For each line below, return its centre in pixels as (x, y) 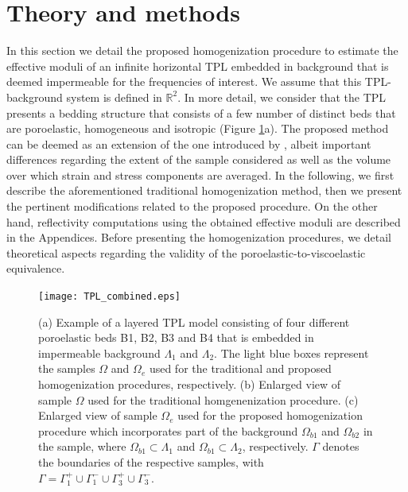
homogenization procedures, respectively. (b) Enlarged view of (190, 384)
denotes (341, 446)
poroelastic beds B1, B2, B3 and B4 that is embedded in (176, 337)
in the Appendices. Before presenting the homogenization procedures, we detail (199, 237)
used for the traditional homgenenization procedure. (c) (223, 399)
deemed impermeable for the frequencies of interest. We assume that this (184, 81)
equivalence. (36, 268)
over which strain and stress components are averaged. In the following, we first (200, 174)
